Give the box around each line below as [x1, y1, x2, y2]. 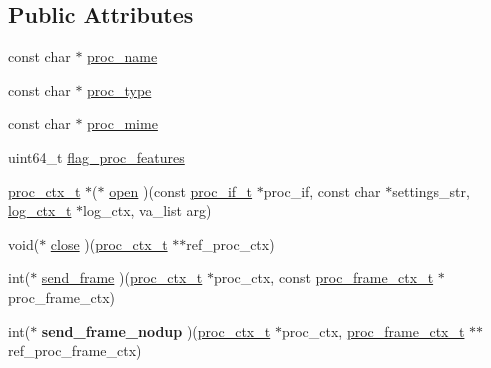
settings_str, [392, 180, 470, 201]
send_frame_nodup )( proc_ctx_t [41, 320, 271, 341]
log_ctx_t [8, 200, 72, 221]
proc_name [87, 46, 158, 67]
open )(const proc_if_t [109, 180, 253, 201]
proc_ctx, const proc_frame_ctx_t [213, 267, 434, 288]
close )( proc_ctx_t [50, 233, 168, 254]
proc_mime [87, 113, 158, 134]
